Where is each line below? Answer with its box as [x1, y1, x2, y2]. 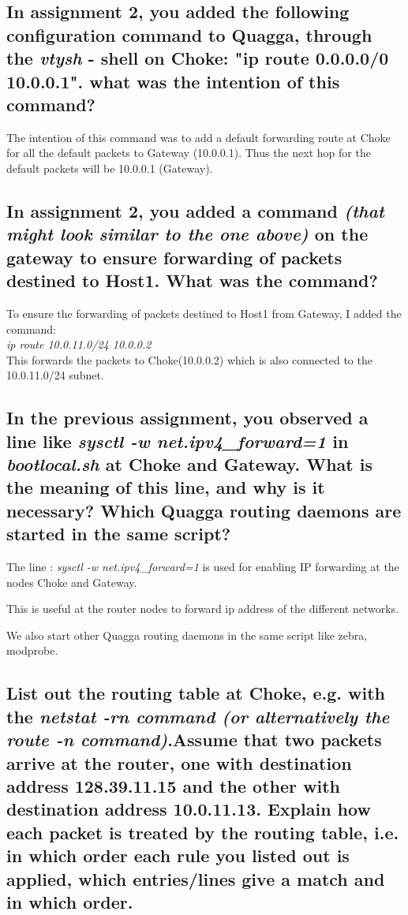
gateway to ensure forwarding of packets [6, 245, 342, 269]
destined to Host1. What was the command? [6, 268, 378, 293]
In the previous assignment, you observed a [6, 405, 369, 430]
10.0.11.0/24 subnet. [6, 367, 104, 383]
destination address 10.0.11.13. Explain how [6, 797, 371, 821]
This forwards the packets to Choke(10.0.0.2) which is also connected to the [6, 351, 372, 368]
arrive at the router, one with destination [6, 750, 352, 775]
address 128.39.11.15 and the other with [6, 773, 340, 797]
